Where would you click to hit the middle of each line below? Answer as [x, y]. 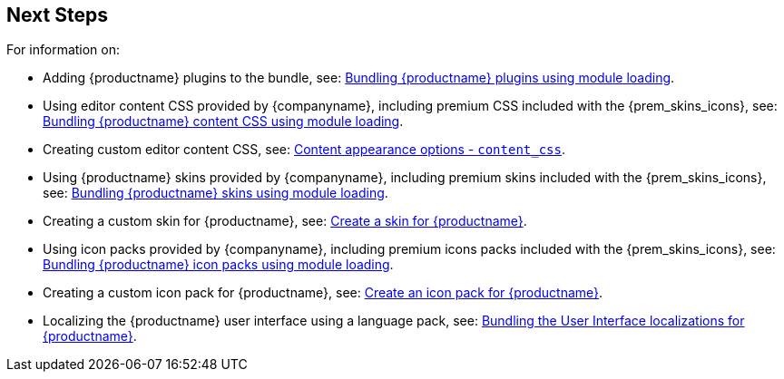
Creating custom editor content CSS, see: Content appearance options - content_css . [304, 150]
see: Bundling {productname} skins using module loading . [216, 193]
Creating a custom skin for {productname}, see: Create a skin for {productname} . [285, 221]
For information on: [64, 50]
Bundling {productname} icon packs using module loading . [218, 265]
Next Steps [57, 15]
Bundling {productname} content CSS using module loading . [223, 121]
